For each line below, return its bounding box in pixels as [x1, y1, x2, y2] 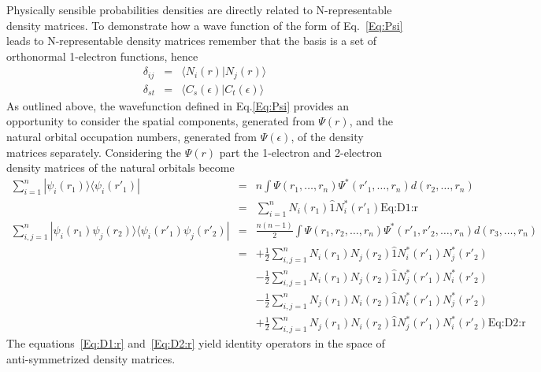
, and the [349, 113, 393, 129]
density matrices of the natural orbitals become [6, 159, 235, 176]
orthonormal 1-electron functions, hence [6, 47, 198, 64]
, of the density [291, 128, 364, 145]
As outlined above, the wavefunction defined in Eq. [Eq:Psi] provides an [6, 97, 349, 113]
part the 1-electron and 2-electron [219, 143, 382, 160]
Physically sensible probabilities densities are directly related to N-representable [6, 2, 392, 17]
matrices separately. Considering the [6, 143, 182, 160]
